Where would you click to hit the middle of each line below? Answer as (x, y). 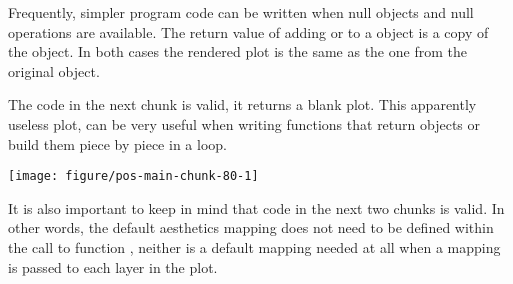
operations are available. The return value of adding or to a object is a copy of (248, 31)
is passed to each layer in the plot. (113, 266)
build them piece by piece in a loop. (117, 143)
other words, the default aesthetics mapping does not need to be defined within (251, 227)
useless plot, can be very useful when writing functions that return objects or (244, 123)
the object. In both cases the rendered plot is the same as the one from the (237, 51)
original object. (54, 70)
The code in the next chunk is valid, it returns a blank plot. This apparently (242, 104)
